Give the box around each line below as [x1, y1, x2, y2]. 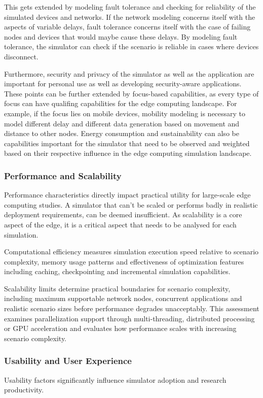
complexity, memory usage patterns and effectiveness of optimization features [4, 256, 244, 267]
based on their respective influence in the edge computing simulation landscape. [4, 148, 252, 158]
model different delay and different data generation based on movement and [4, 118, 240, 128]
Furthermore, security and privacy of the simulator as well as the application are [4, 68, 254, 79]
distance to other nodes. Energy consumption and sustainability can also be [4, 128, 239, 139]
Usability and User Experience [4, 354, 132, 367]
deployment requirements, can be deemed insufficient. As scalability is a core [4, 209, 242, 220]
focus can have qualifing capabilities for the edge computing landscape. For [4, 98, 237, 109]
